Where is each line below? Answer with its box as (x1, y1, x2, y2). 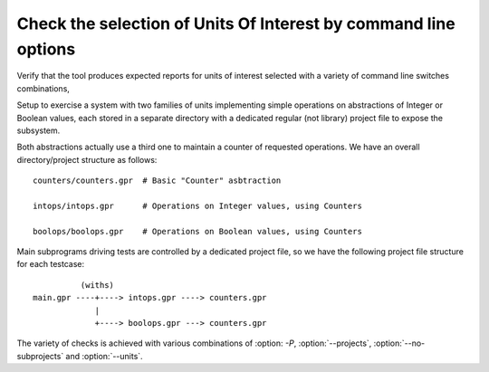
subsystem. (16, 125, 61, 136)
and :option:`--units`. (65, 350, 144, 361)
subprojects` (16, 350, 64, 361)
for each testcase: (16, 259, 85, 270)
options (16, 39, 76, 59)
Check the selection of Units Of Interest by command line (16, 14, 456, 33)
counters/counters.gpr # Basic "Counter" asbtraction (33, 176, 282, 186)
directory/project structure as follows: (16, 154, 158, 165)
